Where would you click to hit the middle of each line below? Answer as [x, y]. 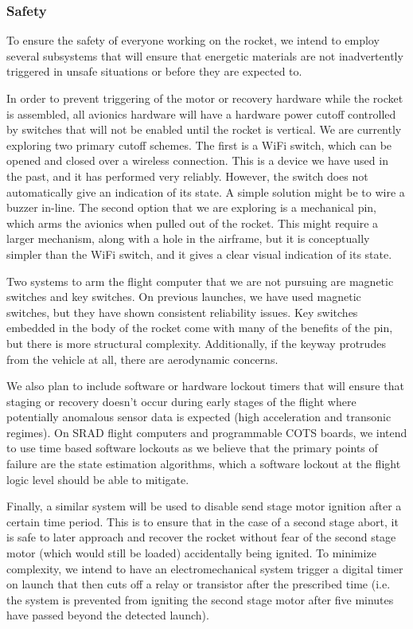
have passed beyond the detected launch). [108, 615]
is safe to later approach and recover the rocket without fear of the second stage [201, 537]
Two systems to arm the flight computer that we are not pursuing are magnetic [200, 281]
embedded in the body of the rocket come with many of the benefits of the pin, [200, 328]
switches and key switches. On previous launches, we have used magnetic [184, 297]
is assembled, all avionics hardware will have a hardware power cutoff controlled [201, 113]
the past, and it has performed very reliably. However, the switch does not [187, 176]
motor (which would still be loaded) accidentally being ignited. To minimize [191, 553]
